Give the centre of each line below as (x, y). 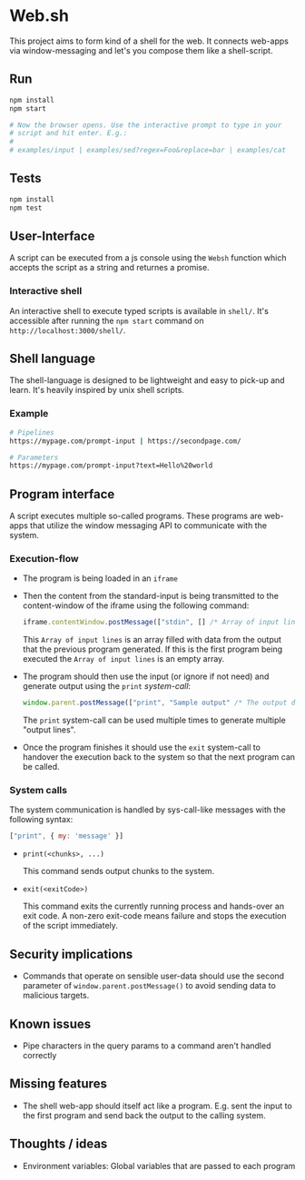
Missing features (58, 1084)
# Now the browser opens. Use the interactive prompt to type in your (146, 125)
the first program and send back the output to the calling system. (144, 1115)
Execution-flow (44, 559)
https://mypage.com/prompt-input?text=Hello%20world (111, 466)
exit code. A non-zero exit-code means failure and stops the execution (155, 916)
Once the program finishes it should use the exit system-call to (142, 747)
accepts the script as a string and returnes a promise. (110, 268)
